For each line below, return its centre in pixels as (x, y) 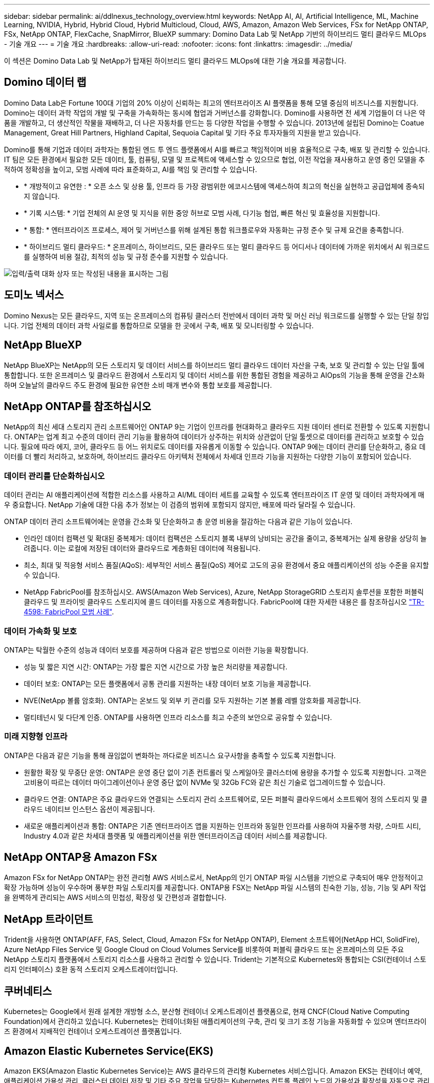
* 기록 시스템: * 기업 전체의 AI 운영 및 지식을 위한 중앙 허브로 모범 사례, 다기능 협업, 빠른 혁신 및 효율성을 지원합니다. (202, 213)
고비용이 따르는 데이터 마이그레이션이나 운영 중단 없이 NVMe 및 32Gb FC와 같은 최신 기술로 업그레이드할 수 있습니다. (205, 782)
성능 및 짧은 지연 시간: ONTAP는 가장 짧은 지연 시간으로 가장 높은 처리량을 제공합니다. (156, 666)
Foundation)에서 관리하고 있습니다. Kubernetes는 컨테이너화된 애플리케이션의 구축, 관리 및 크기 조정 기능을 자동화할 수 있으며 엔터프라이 (215, 1022)
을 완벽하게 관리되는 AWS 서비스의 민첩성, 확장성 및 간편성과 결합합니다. (115, 898)
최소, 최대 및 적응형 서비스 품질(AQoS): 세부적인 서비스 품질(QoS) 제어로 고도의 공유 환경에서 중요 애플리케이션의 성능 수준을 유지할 (226, 565)
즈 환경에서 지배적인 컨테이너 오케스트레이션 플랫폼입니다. (93, 1031)
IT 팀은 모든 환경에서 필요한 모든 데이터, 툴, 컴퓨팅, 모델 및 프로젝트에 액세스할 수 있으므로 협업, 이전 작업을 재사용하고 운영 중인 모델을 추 (215, 159)
